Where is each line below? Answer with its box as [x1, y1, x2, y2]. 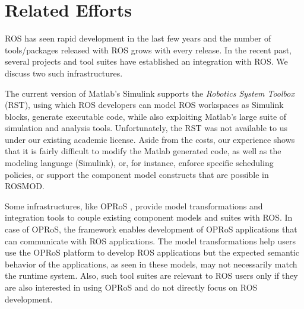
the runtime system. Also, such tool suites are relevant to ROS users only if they [5, 269, 298, 282]
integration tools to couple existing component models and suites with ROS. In [5, 211, 293, 224]
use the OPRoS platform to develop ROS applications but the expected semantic [5, 246, 299, 259]
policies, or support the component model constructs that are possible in [5, 168, 269, 180]
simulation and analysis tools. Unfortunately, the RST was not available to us [5, 122, 287, 134]
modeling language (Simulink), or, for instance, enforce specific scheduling [5, 157, 274, 169]
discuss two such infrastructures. [5, 66, 123, 79]
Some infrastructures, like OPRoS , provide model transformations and [5, 199, 263, 212]
